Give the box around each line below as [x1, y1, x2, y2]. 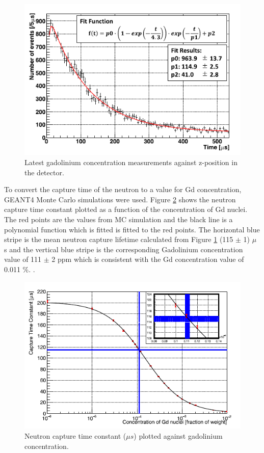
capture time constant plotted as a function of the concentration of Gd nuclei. [4, 204, 248, 215]
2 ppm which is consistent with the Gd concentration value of [51, 254, 244, 264]
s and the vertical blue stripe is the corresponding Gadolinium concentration [4, 244, 243, 254]
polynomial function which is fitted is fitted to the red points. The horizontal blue [4, 224, 260, 234]
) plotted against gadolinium [134, 431, 223, 441]
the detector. [24, 167, 64, 177]
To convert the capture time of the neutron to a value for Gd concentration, [4, 184, 242, 195]
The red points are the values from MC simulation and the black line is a [4, 214, 233, 225]
